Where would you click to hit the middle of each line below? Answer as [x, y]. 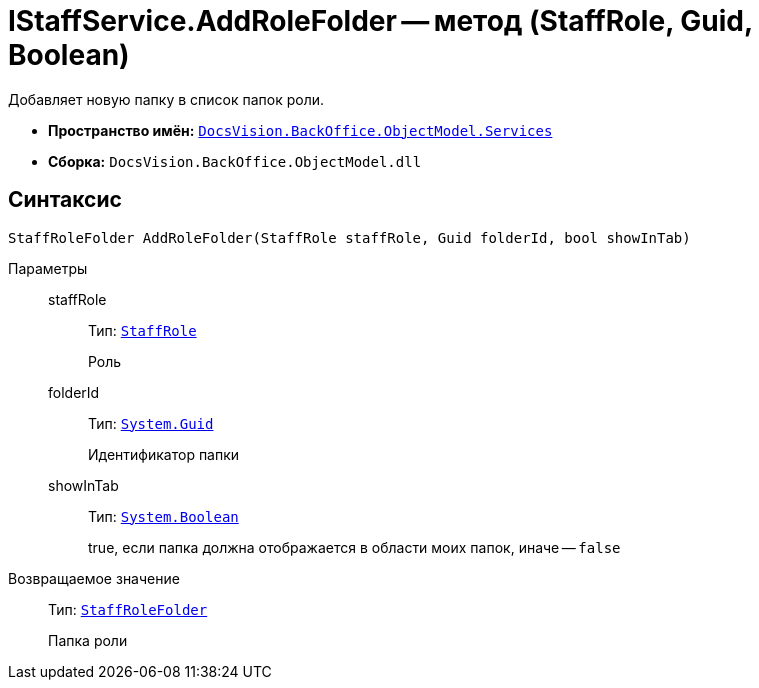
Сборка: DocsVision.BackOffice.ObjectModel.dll [235, 161]
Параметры [48, 268]
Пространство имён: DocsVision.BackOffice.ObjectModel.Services [300, 130]
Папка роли [88, 640]
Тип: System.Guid [151, 423]
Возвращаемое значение [94, 578]
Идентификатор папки [164, 454]
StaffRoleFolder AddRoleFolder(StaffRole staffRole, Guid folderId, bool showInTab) [349, 237]
